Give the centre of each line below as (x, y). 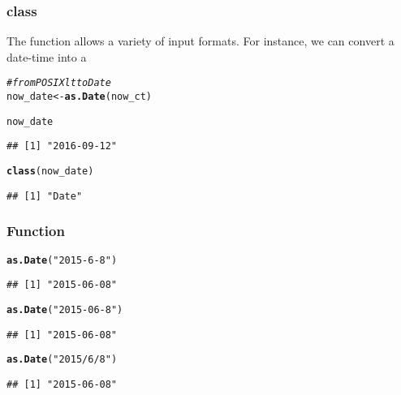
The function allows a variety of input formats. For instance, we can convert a (200, 41)
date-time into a (47, 56)
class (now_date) (50, 172)
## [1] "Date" (45, 196)
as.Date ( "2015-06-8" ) (65, 309)
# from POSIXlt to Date (59, 83)
